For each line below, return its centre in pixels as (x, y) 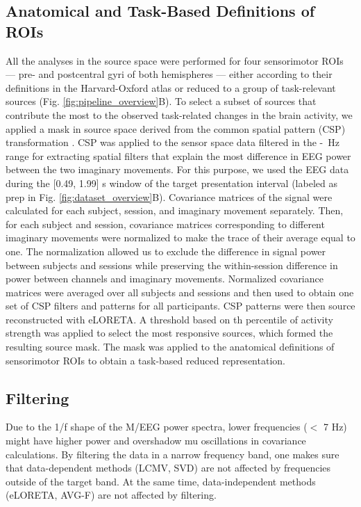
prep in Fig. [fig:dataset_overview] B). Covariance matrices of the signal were (169, 196)
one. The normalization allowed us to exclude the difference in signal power (166, 251)
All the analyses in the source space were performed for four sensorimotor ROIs (175, 60)
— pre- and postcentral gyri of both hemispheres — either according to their (169, 74)
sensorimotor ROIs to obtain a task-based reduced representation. (145, 360)
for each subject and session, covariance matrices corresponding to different (165, 224)
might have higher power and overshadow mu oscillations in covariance (156, 441)
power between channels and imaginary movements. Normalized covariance (165, 279)
